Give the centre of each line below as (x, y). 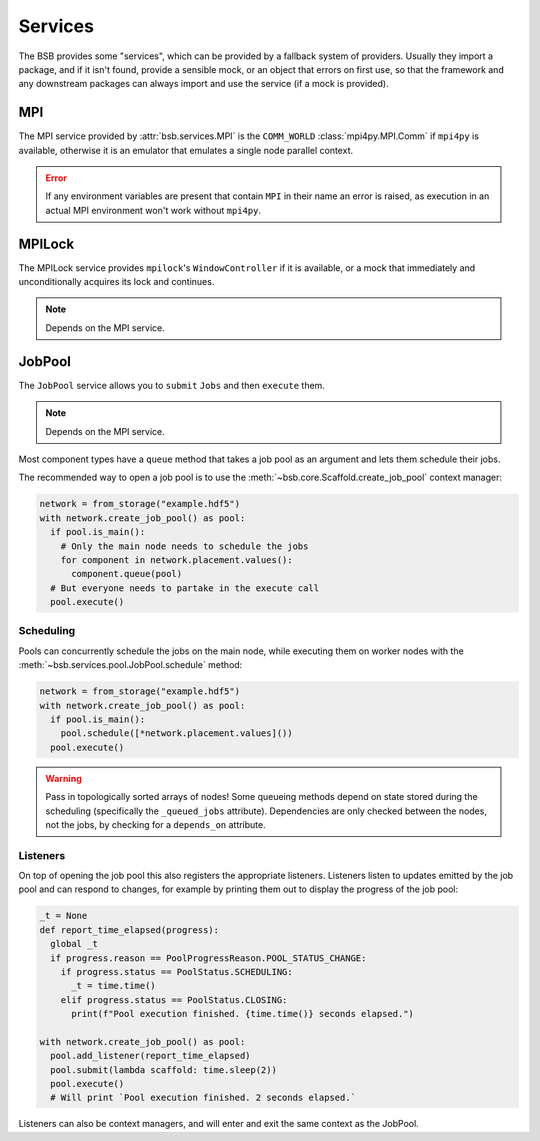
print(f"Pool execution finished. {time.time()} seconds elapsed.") (243, 1014)
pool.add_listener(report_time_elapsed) (150, 1056)
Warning (63, 778)
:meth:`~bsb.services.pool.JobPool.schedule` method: (130, 665)
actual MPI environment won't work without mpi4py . (153, 210)
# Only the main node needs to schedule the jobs (184, 546)
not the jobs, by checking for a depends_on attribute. (155, 824)
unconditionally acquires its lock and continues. (116, 282)
